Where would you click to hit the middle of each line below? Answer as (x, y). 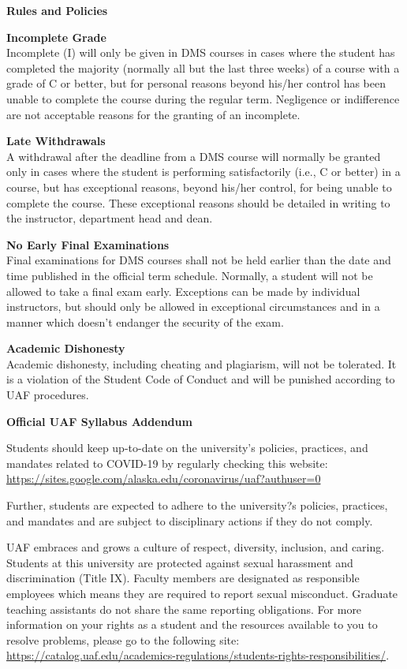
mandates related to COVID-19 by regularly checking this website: (167, 463)
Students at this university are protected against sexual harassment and (180, 562)
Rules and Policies (57, 10)
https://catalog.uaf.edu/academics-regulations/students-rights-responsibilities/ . (198, 655)
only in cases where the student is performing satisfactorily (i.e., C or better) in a (203, 172)
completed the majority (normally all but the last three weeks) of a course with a (203, 67)
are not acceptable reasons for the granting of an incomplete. (153, 114)
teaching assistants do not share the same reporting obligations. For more (184, 609)
